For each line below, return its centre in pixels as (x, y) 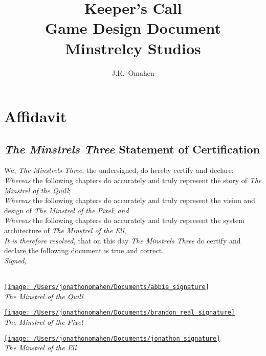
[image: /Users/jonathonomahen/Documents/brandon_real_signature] (120, 313)
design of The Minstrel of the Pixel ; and (66, 210)
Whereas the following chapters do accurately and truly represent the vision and (130, 200)
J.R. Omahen (133, 72)
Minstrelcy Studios (133, 48)
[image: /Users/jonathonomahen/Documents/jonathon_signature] (112, 338)
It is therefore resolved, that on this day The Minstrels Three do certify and (123, 240)
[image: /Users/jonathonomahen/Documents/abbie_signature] (107, 287)
